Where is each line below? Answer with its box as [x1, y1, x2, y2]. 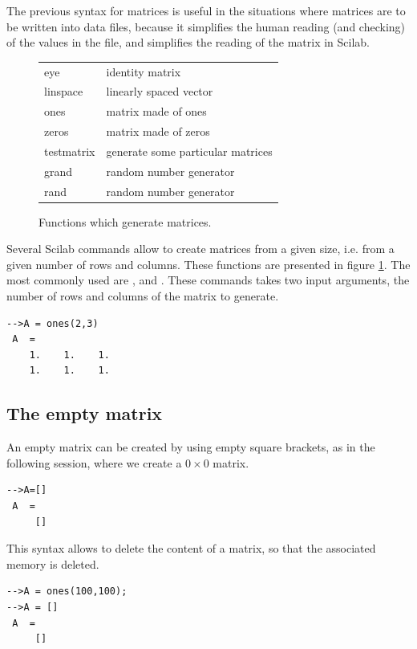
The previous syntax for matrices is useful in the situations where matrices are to [6, 2, 406, 18]
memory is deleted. [6, 555, 99, 572]
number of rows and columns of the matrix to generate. [6, 288, 279, 304]
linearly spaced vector [106, 83, 213, 100]
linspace [44, 83, 83, 100]
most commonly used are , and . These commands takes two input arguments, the [6, 271, 410, 288]
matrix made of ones [106, 103, 207, 120]
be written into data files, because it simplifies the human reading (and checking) [6, 18, 405, 35]
